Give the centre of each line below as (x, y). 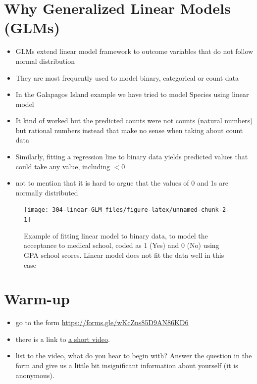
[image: (36, 210)
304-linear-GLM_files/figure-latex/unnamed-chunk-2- (141, 210)
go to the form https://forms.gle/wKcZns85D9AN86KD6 (102, 322)
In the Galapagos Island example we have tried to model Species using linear (132, 94)
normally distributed (47, 192)
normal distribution (45, 61)
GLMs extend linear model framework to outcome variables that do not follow (134, 51)
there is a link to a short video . (63, 339)
